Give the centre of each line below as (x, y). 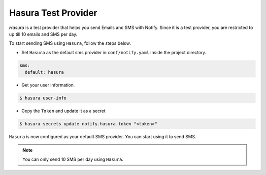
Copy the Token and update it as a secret (64, 111)
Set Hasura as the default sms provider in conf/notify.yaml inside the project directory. (114, 52)
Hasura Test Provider (53, 13)
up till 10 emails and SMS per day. (43, 34)
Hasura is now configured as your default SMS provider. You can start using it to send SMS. (103, 137)
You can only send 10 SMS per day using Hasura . (73, 159)
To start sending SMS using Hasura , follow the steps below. (70, 43)
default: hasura (44, 72)
